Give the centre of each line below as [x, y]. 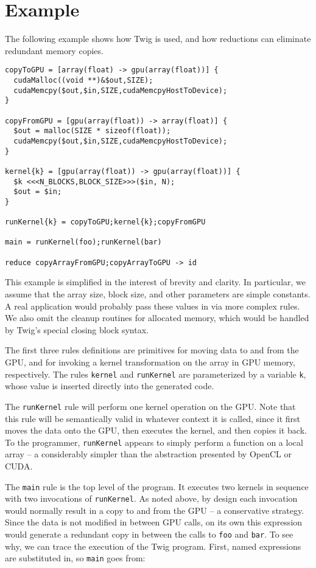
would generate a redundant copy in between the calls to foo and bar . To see [149, 534]
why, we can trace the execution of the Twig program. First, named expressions [153, 546]
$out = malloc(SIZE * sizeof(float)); [92, 131]
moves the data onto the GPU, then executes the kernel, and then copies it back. [156, 430]
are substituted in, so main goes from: [75, 558]
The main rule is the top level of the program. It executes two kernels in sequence [157, 486]
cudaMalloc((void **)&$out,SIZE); [83, 80]
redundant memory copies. [54, 50]
